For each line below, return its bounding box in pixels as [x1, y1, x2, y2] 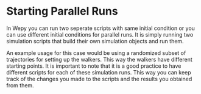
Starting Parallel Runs [6, 4, 118, 18]
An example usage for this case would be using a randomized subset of [6, 49, 186, 56]
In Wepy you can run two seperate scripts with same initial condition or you [6, 24, 195, 32]
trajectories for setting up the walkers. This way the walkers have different [6, 56, 193, 63]
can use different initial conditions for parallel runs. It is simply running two [6, 31, 194, 38]
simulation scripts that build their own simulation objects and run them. [6, 37, 184, 45]
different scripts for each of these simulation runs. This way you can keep [6, 68, 191, 76]
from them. [6, 81, 35, 89]
